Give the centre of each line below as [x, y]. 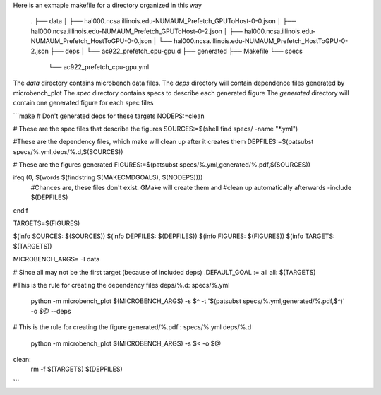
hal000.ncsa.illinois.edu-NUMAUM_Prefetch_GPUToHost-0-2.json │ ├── [137, 31]
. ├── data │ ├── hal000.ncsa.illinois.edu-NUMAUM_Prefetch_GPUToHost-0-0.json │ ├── [163, 21]
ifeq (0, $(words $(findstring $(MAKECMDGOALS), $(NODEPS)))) [108, 177]
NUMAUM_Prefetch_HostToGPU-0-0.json [91, 41]
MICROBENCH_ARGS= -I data [56, 259]
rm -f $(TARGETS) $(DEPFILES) [77, 369]
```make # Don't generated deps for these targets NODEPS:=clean [109, 116]
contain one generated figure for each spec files [83, 103]
